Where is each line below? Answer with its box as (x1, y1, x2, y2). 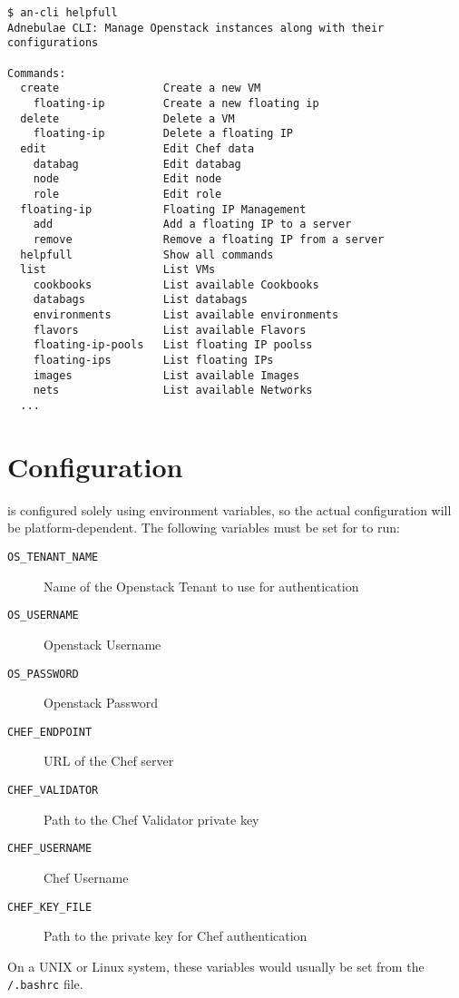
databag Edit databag (33, 157, 241, 171)
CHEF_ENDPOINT (7, 725, 93, 739)
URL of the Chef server (44, 751, 174, 770)
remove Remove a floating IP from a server (33, 232, 385, 246)
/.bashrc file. (7, 974, 83, 993)
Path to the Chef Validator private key (44, 809, 259, 828)
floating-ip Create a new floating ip (33, 96, 319, 110)
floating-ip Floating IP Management (20, 202, 307, 216)
